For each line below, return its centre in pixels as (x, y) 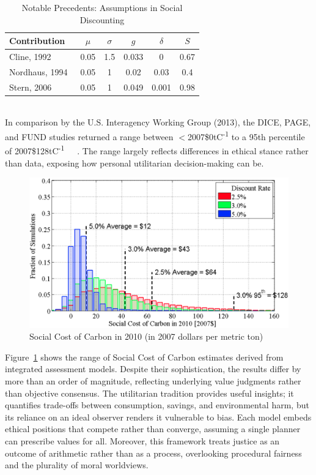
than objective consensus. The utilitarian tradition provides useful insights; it (149, 393)
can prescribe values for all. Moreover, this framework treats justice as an (142, 441)
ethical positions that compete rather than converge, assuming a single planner (153, 429)
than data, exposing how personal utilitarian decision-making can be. (134, 163)
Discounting (102, 19)
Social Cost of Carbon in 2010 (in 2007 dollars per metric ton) (146, 336)
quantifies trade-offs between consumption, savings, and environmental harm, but (157, 405)
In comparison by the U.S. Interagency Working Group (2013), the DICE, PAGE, (158, 122)
